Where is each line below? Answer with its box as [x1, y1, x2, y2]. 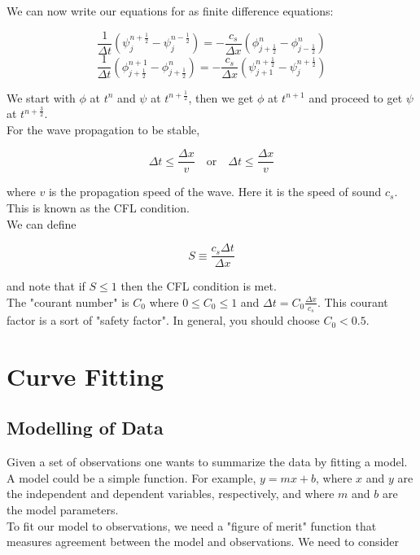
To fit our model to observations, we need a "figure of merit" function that [7, 517, 377, 534]
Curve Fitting [7, 359, 164, 392]
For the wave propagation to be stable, [7, 120, 200, 138]
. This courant [317, 293, 388, 310]
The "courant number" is [7, 293, 129, 310]
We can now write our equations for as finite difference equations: [7, 2, 334, 19]
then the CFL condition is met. [120, 277, 277, 295]
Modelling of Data [7, 415, 164, 440]
